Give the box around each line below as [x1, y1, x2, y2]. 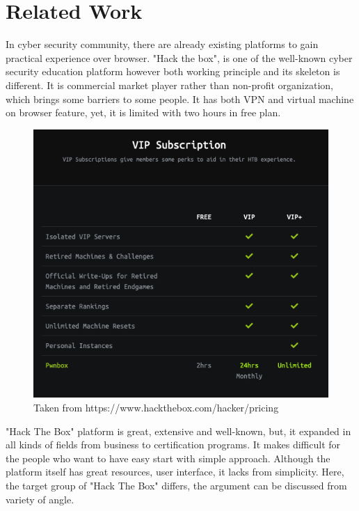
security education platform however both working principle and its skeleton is [6, 64, 340, 79]
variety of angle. [6, 492, 74, 506]
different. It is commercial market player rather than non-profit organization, [6, 77, 333, 92]
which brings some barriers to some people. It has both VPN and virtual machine [6, 91, 354, 106]
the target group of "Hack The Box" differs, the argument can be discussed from [6, 478, 347, 492]
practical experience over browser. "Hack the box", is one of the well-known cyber [6, 50, 353, 65]
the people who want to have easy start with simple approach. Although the [6, 450, 330, 465]
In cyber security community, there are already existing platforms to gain [6, 37, 319, 52]
